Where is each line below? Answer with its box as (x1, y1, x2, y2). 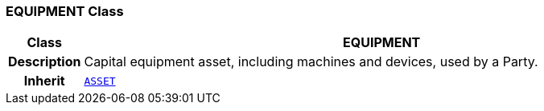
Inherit (23, 73, 65, 89)
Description (8, 54, 81, 70)
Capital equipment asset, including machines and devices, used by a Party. (84, 54, 538, 70)
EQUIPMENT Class (6, 3, 124, 19)
